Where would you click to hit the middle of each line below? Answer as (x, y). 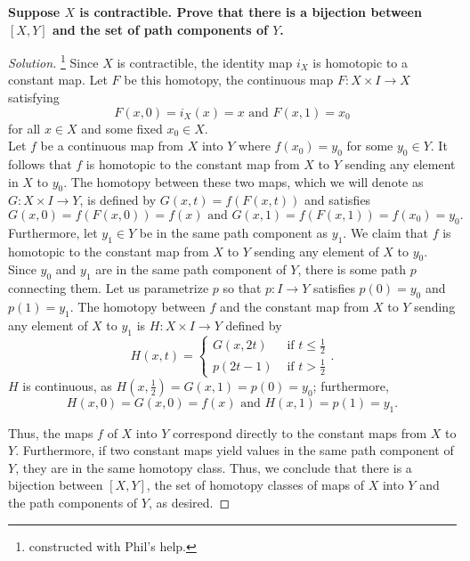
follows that (40, 164)
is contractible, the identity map (205, 62)
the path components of (73, 502)
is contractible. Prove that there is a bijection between (251, 12)
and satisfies (338, 200)
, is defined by (118, 200)
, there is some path (352, 269)
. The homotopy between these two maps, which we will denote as (243, 181)
